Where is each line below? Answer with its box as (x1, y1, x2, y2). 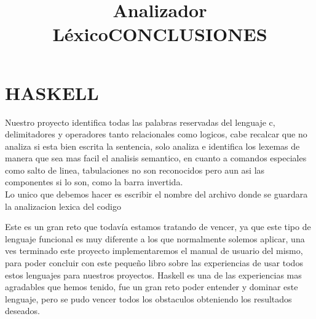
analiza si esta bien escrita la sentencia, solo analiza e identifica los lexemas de (5, 139, 300, 152)
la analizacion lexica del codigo (5, 199, 121, 212)
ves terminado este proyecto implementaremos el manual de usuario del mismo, (5, 244, 303, 257)
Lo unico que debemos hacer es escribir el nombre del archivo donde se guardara (5, 188, 308, 201)
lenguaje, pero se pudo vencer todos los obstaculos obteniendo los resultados (5, 292, 292, 305)
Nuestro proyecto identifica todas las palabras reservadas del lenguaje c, (5, 115, 275, 128)
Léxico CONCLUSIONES (52, 21, 267, 47)
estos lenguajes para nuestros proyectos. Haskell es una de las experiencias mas (5, 268, 302, 281)
